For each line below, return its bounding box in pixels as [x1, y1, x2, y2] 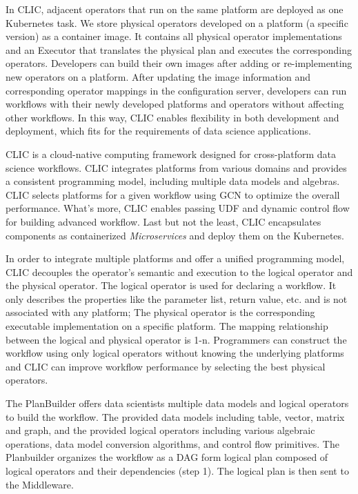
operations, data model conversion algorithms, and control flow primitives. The [6, 436, 339, 451]
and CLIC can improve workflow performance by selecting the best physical [6, 359, 326, 373]
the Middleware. [6, 477, 74, 491]
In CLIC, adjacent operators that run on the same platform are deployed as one [6, 2, 344, 16]
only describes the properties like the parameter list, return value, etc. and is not [6, 291, 348, 306]
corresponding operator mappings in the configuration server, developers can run [6, 83, 347, 97]
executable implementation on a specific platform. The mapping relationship [6, 319, 328, 333]
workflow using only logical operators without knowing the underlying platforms [6, 346, 344, 360]
